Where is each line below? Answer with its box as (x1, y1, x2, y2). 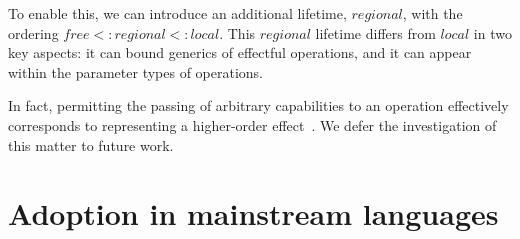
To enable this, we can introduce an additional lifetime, (8, 3, 347, 23)
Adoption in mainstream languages (8, 193, 499, 234)
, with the (402, 3, 463, 23)
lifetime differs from (315, 22, 436, 43)
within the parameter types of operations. (8, 61, 264, 82)
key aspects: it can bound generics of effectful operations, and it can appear (8, 42, 472, 63)
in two (473, 22, 512, 43)
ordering (8, 22, 59, 43)
